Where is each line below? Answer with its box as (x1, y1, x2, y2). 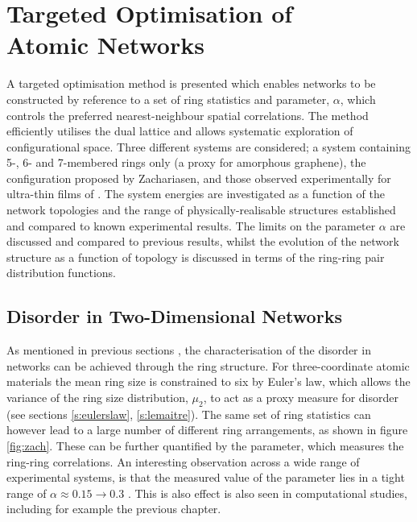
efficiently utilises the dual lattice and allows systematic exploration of (6, 122, 353, 139)
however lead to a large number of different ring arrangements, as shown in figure (6, 421, 408, 438)
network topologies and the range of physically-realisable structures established (6, 201, 396, 218)
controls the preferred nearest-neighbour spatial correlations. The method (6, 106, 369, 123)
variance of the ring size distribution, (6, 389, 188, 406)
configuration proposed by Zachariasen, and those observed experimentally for (6, 169, 391, 186)
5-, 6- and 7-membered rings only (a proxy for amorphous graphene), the (6, 154, 366, 171)
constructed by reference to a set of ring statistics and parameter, (6, 90, 330, 107)
